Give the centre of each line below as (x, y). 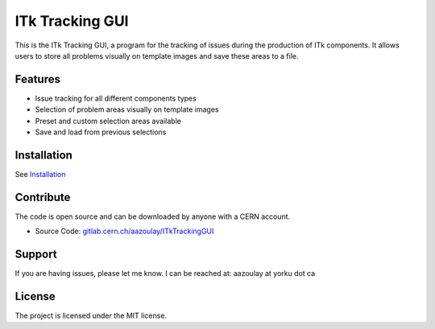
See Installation (40, 174)
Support (36, 255)
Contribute (43, 197)
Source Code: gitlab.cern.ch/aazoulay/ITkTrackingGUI (124, 231)
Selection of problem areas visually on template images (127, 109)
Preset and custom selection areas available (108, 121)
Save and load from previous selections (101, 132)
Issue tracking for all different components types (116, 98)
